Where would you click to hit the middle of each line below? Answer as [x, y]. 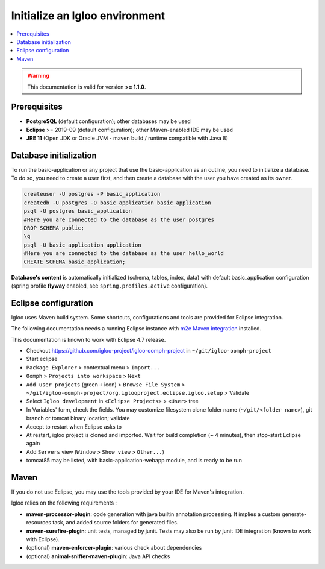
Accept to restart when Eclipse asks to [74, 426]
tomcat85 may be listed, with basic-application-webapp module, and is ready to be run [134, 461]
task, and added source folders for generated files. [115, 523]
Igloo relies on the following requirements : [64, 503]
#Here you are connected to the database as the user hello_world [124, 253]
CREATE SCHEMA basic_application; [75, 262]
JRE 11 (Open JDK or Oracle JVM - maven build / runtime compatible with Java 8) [127, 138]
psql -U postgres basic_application [78, 211]
